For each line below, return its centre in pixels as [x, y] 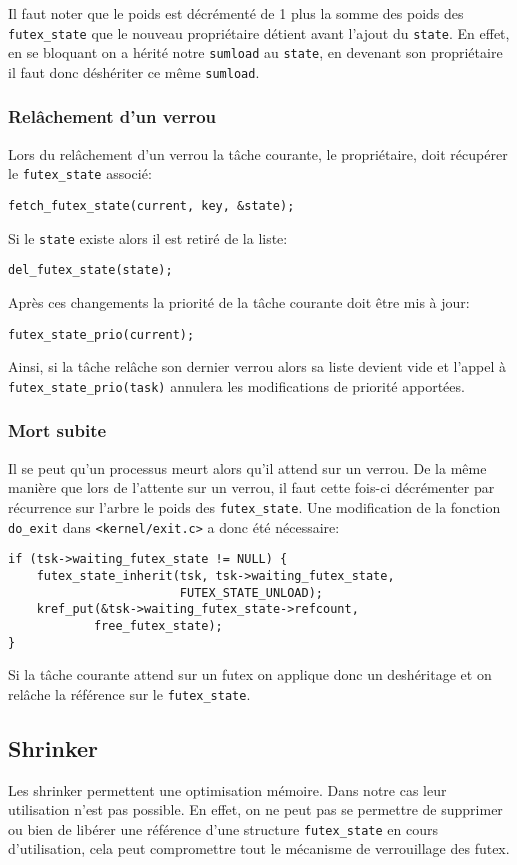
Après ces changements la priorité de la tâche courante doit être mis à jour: [239, 302]
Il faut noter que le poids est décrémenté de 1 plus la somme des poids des [236, 13]
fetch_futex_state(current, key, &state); [151, 206]
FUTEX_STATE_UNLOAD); [251, 592]
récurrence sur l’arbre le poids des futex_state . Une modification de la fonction [254, 506]
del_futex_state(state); [90, 270]
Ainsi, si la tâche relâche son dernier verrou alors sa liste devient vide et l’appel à [257, 366]
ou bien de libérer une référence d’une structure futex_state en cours [223, 828]
